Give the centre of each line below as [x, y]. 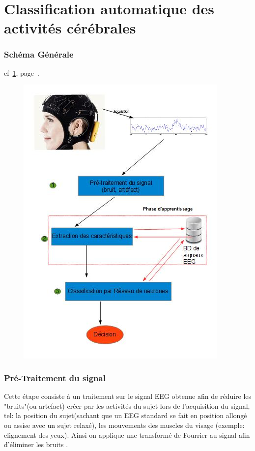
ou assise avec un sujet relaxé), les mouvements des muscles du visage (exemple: [124, 425]
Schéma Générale [39, 54]
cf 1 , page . [22, 73]
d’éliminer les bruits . [36, 444]
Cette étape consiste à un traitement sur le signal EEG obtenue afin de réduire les [128, 396]
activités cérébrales [70, 28]
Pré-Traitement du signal [55, 377]
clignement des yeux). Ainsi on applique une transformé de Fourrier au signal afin [127, 435]
